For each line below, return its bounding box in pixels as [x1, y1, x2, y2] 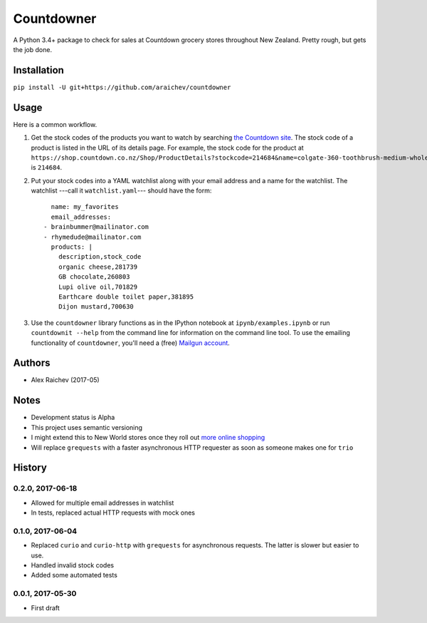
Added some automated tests [31, 571, 117, 580]
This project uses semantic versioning [31, 423, 142, 431]
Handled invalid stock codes [31, 561, 114, 570]
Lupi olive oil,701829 [58, 282, 138, 291]
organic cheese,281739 [58, 262, 138, 271]
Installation [13, 64, 64, 76]
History [13, 462, 48, 474]
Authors [13, 357, 51, 369]
